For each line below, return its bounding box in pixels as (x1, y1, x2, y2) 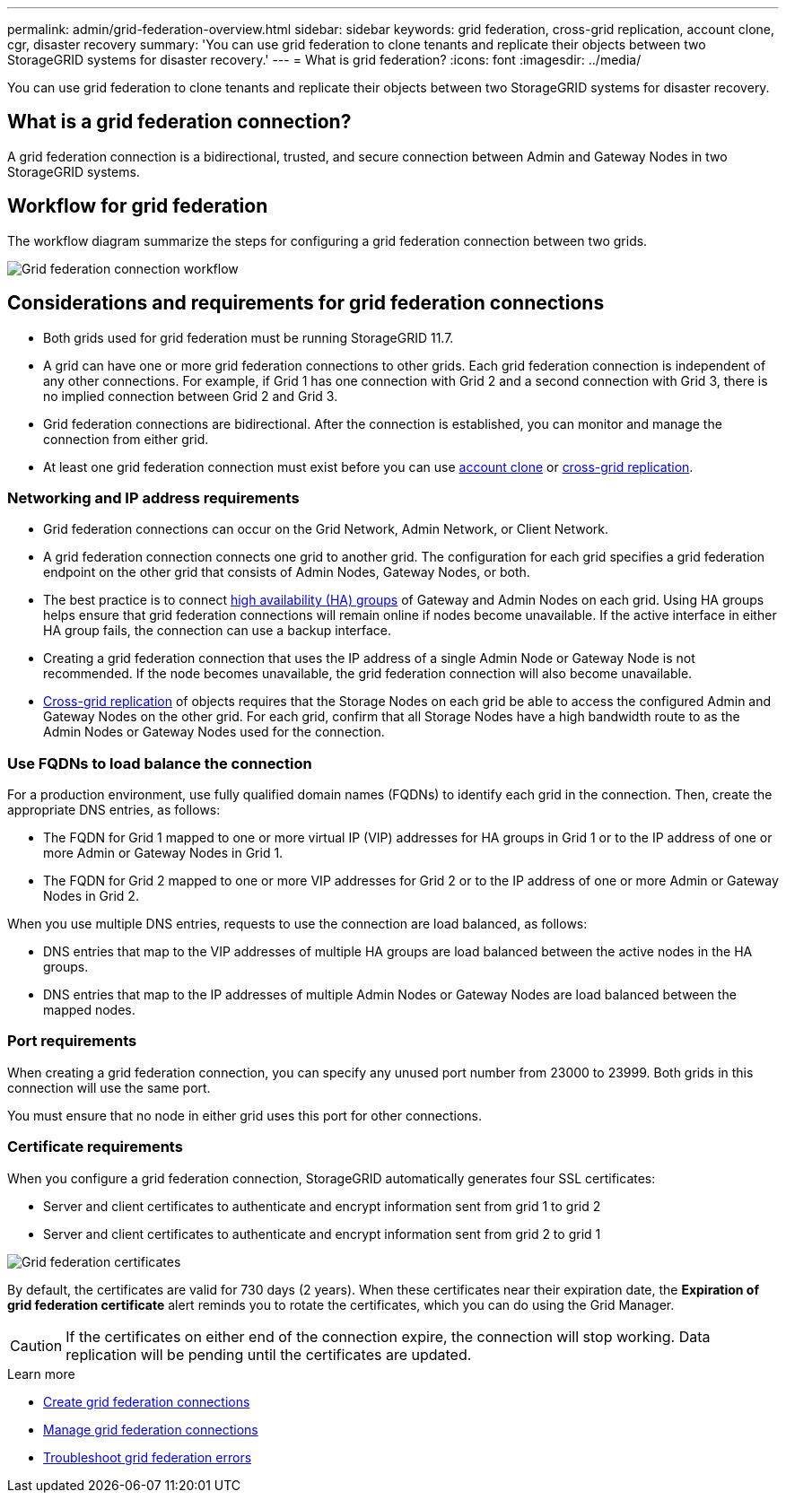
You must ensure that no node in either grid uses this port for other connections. (7, 1107, 483, 1123)
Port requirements (7, 1032, 137, 1051)
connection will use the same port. (7, 1079, 211, 1095)
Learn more (7, 1365, 75, 1382)
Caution (10, 1336, 63, 1355)
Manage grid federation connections (43, 1421, 258, 1437)
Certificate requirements (7, 1138, 183, 1156)
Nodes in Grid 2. (43, 888, 139, 904)
